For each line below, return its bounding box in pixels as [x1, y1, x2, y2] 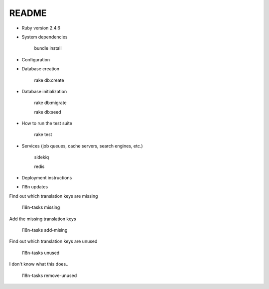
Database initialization [21, 88, 67, 94]
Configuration [21, 56, 50, 62]
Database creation [21, 66, 60, 72]
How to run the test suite [21, 120, 72, 127]
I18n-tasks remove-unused [21, 272, 77, 279]
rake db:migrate [34, 100, 67, 106]
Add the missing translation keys [9, 216, 77, 222]
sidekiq [34, 154, 49, 160]
